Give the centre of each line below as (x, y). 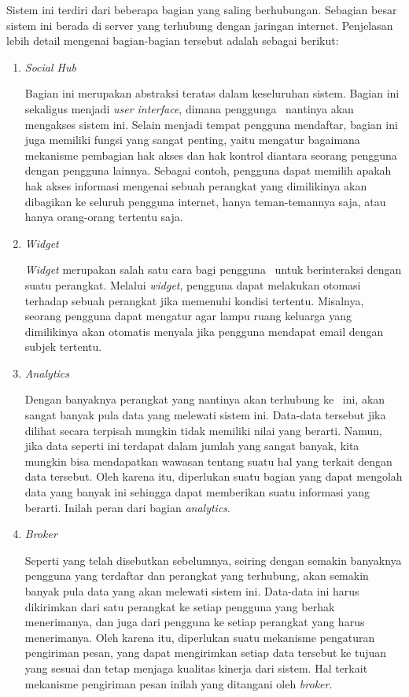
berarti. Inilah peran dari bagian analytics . (127, 507)
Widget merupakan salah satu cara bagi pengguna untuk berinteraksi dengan (213, 269)
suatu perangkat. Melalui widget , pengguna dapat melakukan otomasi (193, 284)
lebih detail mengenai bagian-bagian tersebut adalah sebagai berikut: (173, 41)
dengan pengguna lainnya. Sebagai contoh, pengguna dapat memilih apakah (208, 170)
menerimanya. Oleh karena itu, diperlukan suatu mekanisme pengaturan (200, 637)
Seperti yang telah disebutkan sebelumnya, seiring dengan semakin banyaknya (213, 560)
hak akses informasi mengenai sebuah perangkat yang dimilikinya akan (196, 185)
